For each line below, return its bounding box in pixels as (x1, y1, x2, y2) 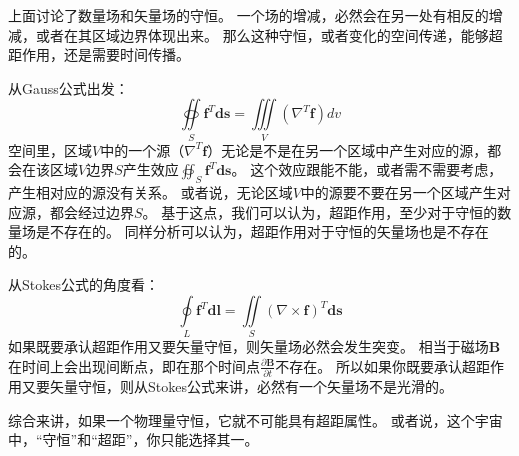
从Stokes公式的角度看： (8, 274, 159, 295)
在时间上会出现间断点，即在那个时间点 (8, 355, 260, 376)
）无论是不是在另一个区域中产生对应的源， (207, 139, 488, 160)
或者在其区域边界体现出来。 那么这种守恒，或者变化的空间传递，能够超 (35, 24, 503, 45)
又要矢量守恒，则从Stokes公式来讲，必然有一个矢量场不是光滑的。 (21, 376, 453, 397)
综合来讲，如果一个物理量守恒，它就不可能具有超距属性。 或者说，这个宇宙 (8, 409, 503, 430)
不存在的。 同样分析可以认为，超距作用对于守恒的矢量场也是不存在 (49, 221, 489, 242)
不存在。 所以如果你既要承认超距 (275, 355, 490, 376)
